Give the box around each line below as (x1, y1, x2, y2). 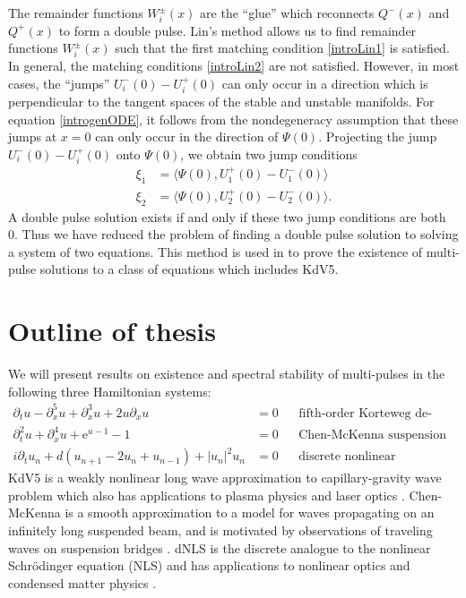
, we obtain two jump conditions (180, 144, 358, 163)
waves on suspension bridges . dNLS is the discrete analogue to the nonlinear (8, 538, 431, 557)
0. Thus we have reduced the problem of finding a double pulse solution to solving (8, 225, 459, 243)
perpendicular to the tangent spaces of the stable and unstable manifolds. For (8, 92, 435, 111)
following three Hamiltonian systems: (8, 381, 211, 400)
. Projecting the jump (318, 127, 437, 146)
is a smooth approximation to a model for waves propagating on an (65, 503, 435, 522)
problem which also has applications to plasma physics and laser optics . (8, 485, 405, 504)
